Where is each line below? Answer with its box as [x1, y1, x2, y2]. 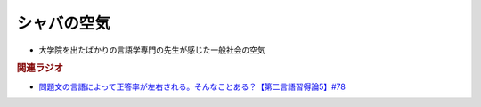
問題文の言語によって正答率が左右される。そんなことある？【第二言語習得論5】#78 [38, 81, 346, 92]
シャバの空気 [16, 13, 111, 33]
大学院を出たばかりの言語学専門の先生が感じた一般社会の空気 [38, 45, 266, 55]
